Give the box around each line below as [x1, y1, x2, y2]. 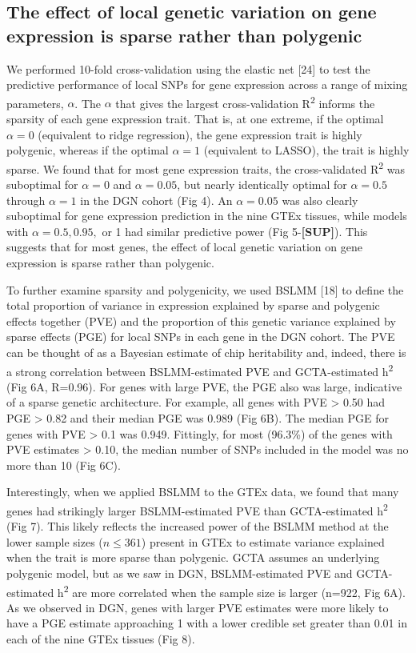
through [6, 191, 46, 208]
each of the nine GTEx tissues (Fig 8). [6, 631, 195, 647]
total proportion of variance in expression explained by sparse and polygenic [6, 297, 380, 314]
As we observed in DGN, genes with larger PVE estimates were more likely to [6, 599, 389, 615]
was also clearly [282, 191, 358, 208]
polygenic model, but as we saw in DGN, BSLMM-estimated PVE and [6, 565, 353, 582]
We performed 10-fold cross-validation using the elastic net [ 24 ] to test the [6, 60, 370, 77]
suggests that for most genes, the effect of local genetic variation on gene [6, 238, 362, 255]
